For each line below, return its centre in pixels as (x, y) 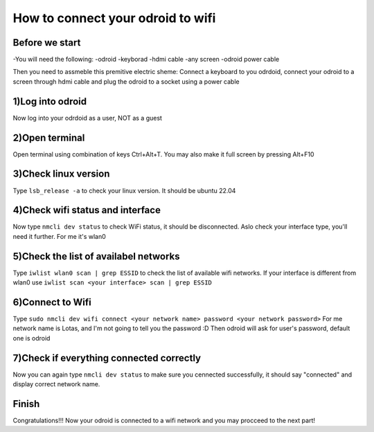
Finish (26, 404)
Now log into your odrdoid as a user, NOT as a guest (88, 118)
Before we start (47, 43)
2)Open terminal (49, 137)
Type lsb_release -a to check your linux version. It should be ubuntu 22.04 (124, 190)
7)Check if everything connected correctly (107, 358)
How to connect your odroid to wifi (114, 18)
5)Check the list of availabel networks (96, 256)
